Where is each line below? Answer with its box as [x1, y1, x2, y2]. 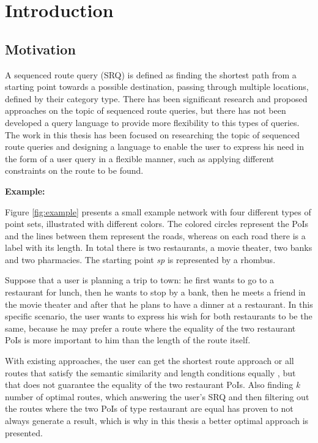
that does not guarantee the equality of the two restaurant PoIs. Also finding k [5, 378, 300, 391]
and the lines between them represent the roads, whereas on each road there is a [5, 229, 306, 242]
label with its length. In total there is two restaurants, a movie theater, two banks [5, 241, 312, 254]
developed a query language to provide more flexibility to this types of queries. [5, 116, 300, 128]
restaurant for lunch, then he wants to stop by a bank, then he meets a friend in [5, 286, 306, 299]
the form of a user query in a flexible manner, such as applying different [5, 152, 275, 165]
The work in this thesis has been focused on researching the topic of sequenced [5, 128, 300, 141]
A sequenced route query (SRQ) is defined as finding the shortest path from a [5, 68, 297, 81]
